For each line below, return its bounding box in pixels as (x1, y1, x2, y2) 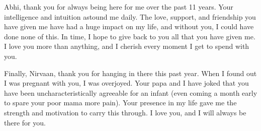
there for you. (4, 117, 46, 127)
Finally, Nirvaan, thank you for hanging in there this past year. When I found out (4, 68, 257, 78)
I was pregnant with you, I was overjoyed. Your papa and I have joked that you (4, 78, 249, 88)
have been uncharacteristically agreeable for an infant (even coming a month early (4, 87, 257, 98)
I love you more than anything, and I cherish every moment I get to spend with (4, 41, 249, 51)
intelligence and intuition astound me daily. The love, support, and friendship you (4, 11, 256, 22)
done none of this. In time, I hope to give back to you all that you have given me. (4, 31, 255, 41)
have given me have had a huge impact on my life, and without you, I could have (4, 21, 254, 32)
